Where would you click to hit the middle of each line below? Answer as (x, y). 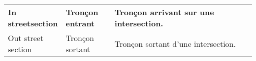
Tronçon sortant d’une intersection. (175, 43)
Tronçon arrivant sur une (164, 12)
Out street (26, 38)
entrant (80, 23)
